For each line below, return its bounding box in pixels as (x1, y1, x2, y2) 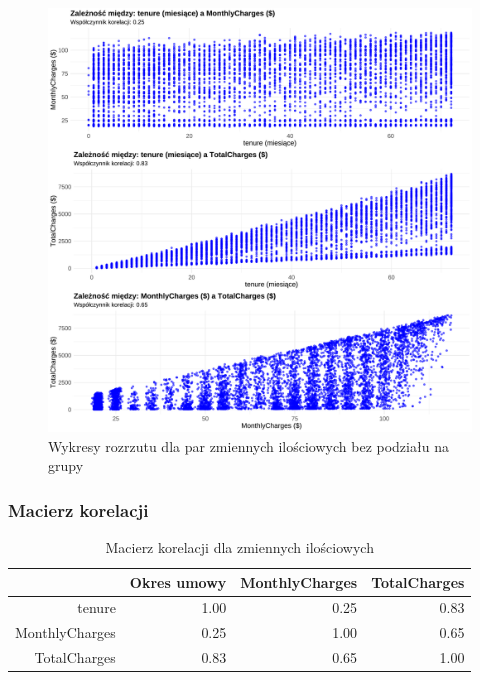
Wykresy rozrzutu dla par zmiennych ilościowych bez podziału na (48, 435, 449, 456)
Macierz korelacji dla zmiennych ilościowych (105, 537, 374, 557)
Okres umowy (129, 571, 227, 592)
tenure (77, 597, 116, 618)
